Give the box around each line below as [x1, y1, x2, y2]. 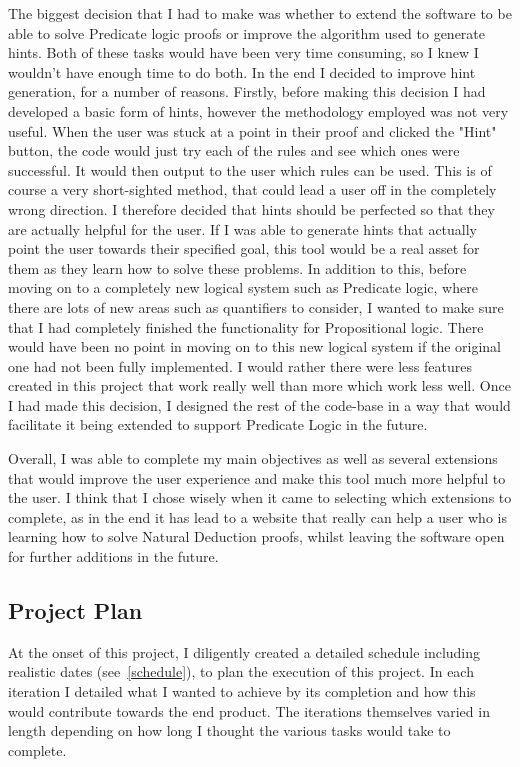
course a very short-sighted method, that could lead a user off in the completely [8, 179, 497, 200]
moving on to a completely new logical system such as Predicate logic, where [8, 277, 478, 298]
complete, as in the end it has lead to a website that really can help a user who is [8, 506, 507, 527]
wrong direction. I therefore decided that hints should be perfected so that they [8, 198, 495, 219]
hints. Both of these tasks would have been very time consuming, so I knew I [8, 42, 479, 63]
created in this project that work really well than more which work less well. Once [8, 375, 511, 396]
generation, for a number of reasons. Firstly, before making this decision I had [8, 81, 486, 102]
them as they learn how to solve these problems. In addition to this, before [8, 257, 467, 278]
